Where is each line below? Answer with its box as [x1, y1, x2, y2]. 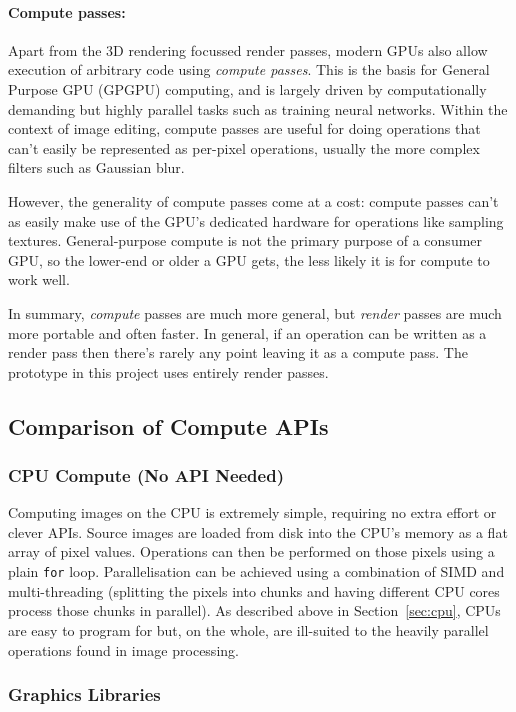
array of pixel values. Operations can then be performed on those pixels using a [8, 541, 495, 562]
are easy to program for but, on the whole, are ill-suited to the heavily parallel [8, 619, 489, 640]
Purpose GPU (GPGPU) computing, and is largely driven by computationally [8, 78, 487, 99]
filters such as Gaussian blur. [8, 157, 185, 178]
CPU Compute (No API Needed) [8, 463, 284, 487]
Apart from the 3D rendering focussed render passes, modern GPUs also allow [8, 39, 488, 60]
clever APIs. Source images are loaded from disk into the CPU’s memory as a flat [8, 521, 508, 542]
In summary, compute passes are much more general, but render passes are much [8, 302, 502, 323]
